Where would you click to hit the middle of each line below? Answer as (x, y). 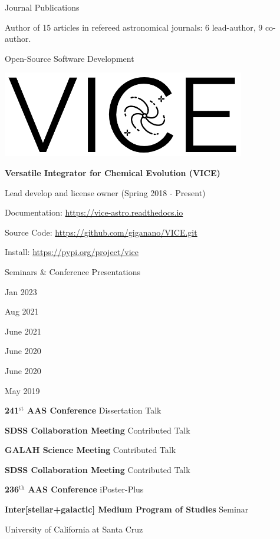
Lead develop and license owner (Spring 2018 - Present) (105, 192)
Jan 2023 (21, 291)
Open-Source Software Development (70, 58)
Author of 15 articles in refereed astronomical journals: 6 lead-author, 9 (134, 27)
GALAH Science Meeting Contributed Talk (90, 450)
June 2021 (23, 331)
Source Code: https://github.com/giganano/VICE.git (101, 232)
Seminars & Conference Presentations (73, 271)
